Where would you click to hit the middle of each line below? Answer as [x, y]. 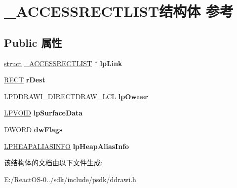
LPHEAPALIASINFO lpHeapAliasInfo [67, 146]
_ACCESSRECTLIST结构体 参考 [119, 11]
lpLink [111, 63]
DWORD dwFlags [33, 129]
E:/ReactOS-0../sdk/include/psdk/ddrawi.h [70, 179]
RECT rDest [25, 80]
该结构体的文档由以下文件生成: [53, 163]
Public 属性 [33, 42]
